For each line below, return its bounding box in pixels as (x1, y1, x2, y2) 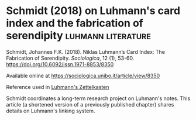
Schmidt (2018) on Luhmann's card (6, 4, 180, 18)
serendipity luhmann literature (6, 29, 151, 42)
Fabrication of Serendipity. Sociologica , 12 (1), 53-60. (6, 54, 135, 61)
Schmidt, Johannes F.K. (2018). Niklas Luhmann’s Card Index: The (6, 48, 166, 55)
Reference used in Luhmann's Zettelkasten (6, 83, 109, 90)
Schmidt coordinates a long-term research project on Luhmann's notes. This (6, 95, 191, 102)
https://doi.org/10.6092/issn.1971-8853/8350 (6, 60, 114, 68)
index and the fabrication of (6, 16, 143, 30)
